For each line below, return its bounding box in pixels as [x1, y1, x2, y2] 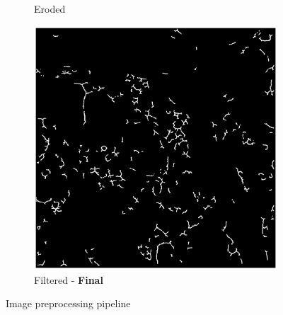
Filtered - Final [34, 272, 103, 287]
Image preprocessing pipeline [6, 296, 131, 311]
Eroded [34, 1, 66, 16]
